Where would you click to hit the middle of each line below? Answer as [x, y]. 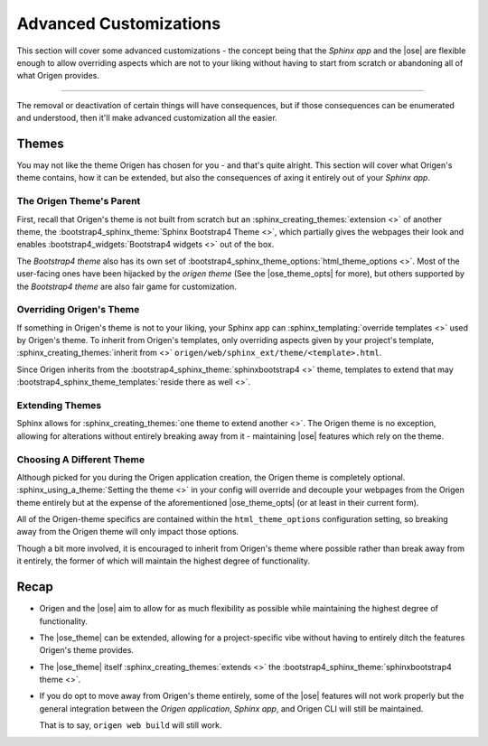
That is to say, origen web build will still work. [131, 725]
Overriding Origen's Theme [78, 310]
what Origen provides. [58, 76]
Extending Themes [59, 405]
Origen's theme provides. [87, 650]
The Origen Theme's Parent [79, 201]
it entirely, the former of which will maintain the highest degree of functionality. [164, 561]
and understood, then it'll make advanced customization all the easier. [147, 118]
